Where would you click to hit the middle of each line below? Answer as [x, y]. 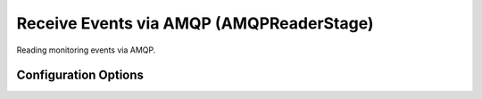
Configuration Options [80, 75]
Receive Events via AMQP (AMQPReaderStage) [195, 23]
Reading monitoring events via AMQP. [86, 50]
